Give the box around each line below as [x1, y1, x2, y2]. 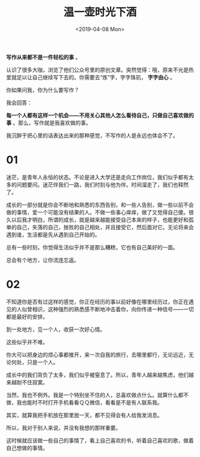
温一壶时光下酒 [63, 5, 137, 19]
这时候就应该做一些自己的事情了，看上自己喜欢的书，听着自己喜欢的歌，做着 [6, 437, 194, 444]
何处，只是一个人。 [11, 359, 58, 366]
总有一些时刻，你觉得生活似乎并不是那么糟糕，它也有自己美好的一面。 [6, 243, 179, 251]
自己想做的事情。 [6, 444, 48, 451]
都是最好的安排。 [6, 313, 48, 320]
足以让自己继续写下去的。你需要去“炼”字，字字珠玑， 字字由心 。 [16, 73, 176, 81]
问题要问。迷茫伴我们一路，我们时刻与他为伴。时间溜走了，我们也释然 [16, 181, 189, 188]
